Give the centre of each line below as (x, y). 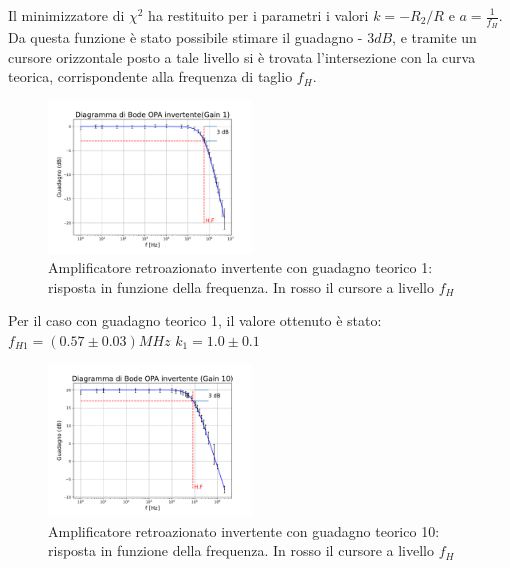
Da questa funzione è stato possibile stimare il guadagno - (185, 37)
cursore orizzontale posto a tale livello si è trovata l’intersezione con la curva (242, 56)
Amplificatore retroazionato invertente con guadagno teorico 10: (244, 530)
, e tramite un (434, 37)
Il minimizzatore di (66, 15)
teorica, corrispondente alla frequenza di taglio (150, 76)
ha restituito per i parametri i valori (258, 15)
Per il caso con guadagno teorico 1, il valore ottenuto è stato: (195, 320)
